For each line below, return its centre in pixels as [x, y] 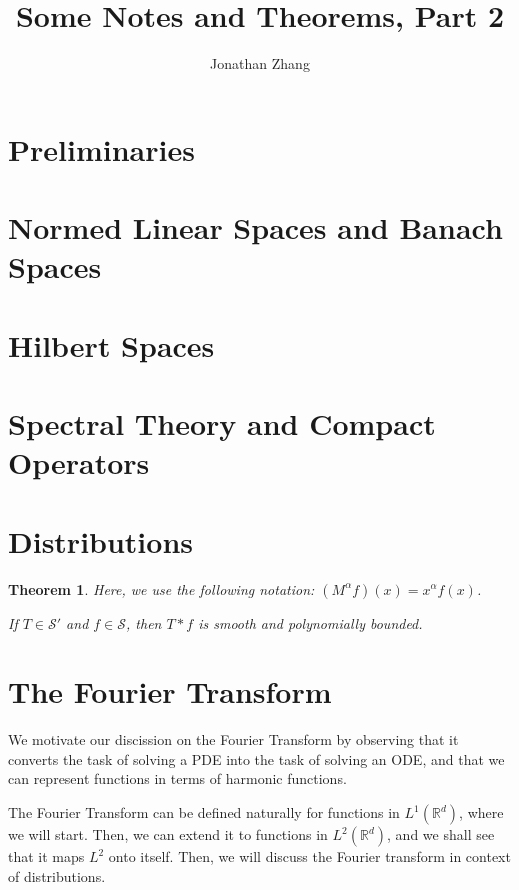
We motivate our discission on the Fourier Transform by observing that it [233, 739]
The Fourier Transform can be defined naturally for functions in [204, 812]
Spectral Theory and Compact [222, 423]
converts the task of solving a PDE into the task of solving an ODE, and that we [256, 758]
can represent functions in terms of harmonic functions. [177, 778]
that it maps [46, 856]
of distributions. [57, 875]
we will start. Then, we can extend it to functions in [168, 834]
